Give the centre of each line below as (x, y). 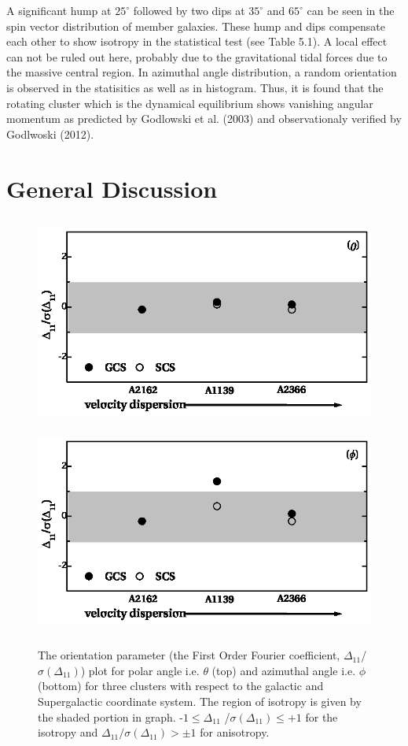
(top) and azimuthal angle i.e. (284, 670)
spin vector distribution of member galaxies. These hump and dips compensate (196, 26)
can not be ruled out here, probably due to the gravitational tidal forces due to (197, 56)
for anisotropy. (235, 732)
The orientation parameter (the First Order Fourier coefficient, (189, 655)
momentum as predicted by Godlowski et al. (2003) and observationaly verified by (204, 119)
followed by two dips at (189, 10)
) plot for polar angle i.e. (140, 670)
